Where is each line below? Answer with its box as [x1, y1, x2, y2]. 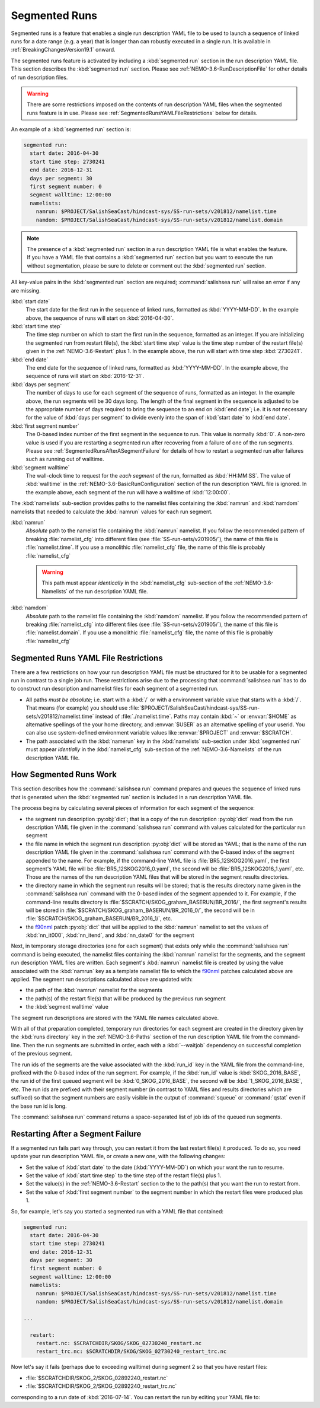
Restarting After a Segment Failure [11, 1129, 142, 1139]
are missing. [11, 287, 41, 294]
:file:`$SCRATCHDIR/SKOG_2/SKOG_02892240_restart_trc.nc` [25, 1382, 177, 1390]
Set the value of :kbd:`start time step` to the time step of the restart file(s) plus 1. [25, 1172, 222, 1179]
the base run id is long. [11, 1102, 68, 1110]
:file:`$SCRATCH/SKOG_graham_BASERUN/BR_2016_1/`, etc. [25, 915, 172, 922]
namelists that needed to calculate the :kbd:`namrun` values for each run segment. [11, 508, 213, 515]
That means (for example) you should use [25, 704, 128, 711]
